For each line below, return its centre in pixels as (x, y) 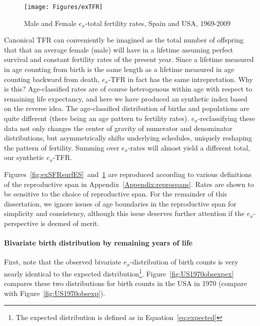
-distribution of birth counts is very (184, 262)
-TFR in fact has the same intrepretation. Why (180, 79)
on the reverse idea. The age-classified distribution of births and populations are (127, 108)
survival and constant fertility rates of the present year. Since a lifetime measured (129, 59)
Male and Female (50, 23)
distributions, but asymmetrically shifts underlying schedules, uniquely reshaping (128, 138)
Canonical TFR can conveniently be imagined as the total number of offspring (124, 40)
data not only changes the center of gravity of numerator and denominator (118, 128)
